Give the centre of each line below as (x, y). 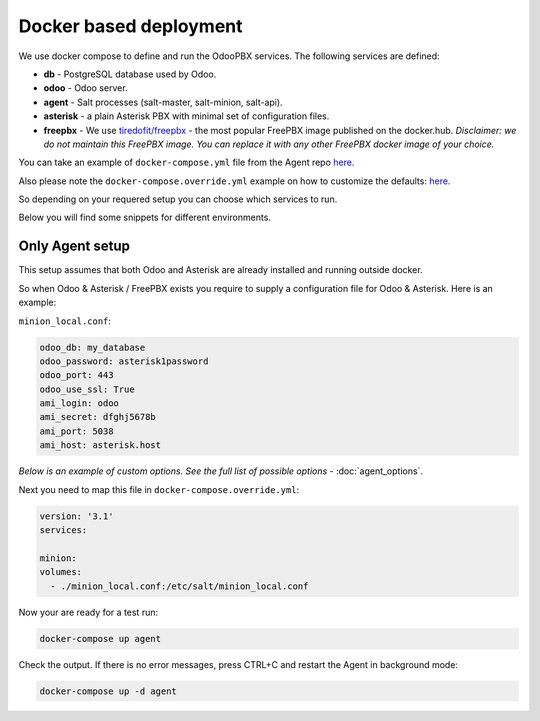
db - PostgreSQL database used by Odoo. (130, 74)
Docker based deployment (131, 26)
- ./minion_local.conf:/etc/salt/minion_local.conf (179, 586)
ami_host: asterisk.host (100, 445)
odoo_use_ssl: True (87, 389)
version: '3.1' (76, 516)
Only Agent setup (74, 246)
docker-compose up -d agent (108, 691)
